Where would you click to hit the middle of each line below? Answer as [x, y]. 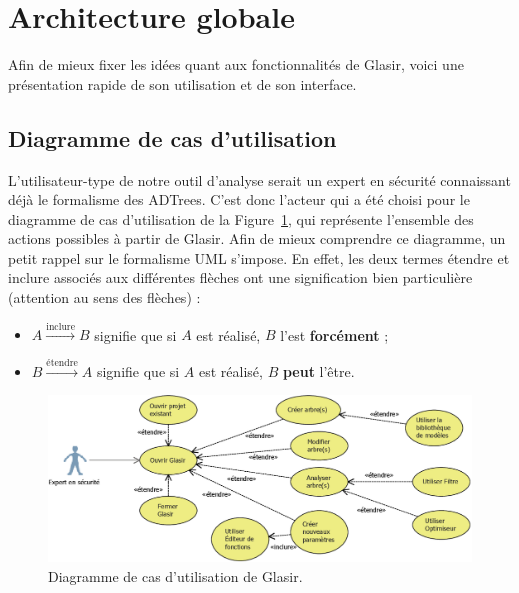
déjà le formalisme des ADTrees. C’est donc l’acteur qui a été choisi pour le [239, 199]
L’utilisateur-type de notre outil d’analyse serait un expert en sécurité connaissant [259, 179]
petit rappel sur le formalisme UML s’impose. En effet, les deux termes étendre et [259, 257]
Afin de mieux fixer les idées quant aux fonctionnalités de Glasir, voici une [236, 64]
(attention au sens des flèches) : [104, 297]
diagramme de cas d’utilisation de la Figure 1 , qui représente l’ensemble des [241, 218]
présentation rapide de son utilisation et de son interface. [182, 83]
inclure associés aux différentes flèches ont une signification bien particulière [240, 277]
